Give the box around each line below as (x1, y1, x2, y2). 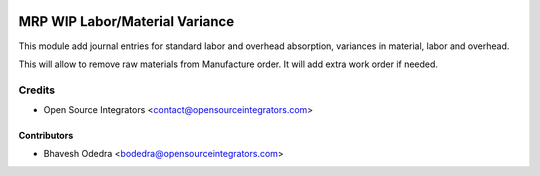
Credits (18, 83, 55, 97)
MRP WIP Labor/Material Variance (18, 13, 235, 30)
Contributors (18, 130, 74, 142)
